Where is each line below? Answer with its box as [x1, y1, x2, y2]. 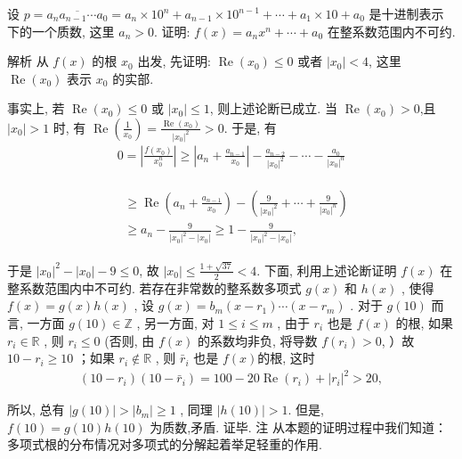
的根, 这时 [257, 348, 315, 367]
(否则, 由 [104, 331, 155, 349]
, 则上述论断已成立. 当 [209, 99, 337, 118]
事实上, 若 [7, 99, 65, 118]
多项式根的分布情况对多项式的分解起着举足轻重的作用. [7, 435, 322, 454]
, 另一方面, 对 [136, 313, 215, 332]
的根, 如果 [395, 313, 453, 332]
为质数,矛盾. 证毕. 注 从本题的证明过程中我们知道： [150, 417, 448, 436]
